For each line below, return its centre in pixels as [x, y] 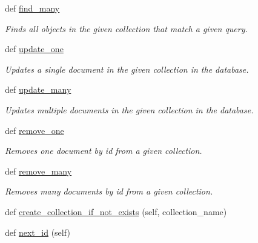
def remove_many [38, 171]
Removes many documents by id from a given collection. [109, 191]
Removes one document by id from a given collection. [104, 151]
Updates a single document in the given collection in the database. [127, 69]
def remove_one [35, 130]
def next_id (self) [38, 232]
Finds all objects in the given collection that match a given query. [126, 28]
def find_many [32, 8]
